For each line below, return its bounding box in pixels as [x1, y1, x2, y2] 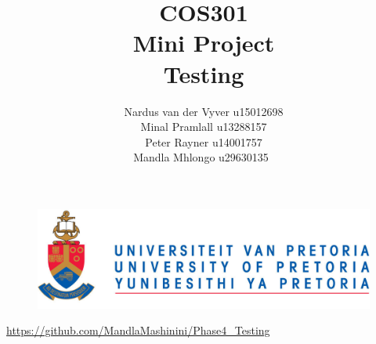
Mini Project [132, 27, 275, 59]
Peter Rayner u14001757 [145, 133, 262, 150]
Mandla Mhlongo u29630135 [133, 149, 269, 165]
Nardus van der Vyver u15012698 [124, 103, 284, 119]
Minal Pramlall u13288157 [140, 118, 267, 135]
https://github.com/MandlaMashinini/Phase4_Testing [6, 322, 270, 339]
